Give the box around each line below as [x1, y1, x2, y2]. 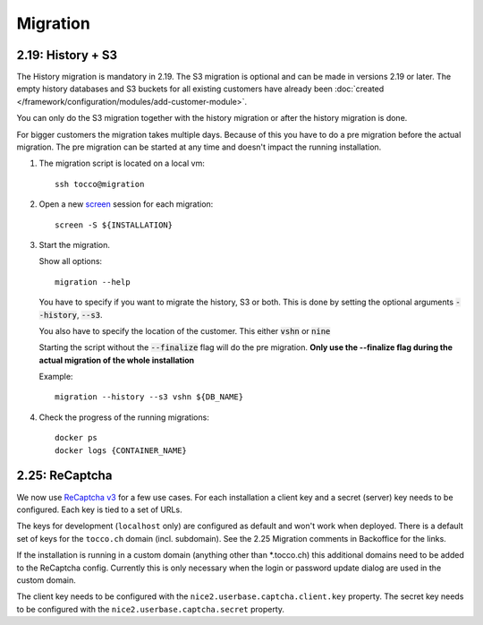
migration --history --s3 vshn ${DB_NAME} [55, 392, 244, 402]
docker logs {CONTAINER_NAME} [55, 445, 188, 456]
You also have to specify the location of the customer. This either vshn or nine [38, 325, 331, 336]
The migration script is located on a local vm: [38, 158, 205, 169]
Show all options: [38, 256, 103, 267]
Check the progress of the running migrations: [38, 412, 209, 423]
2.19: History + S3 [16, 47, 118, 63]
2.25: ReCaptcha [16, 468, 113, 484]
